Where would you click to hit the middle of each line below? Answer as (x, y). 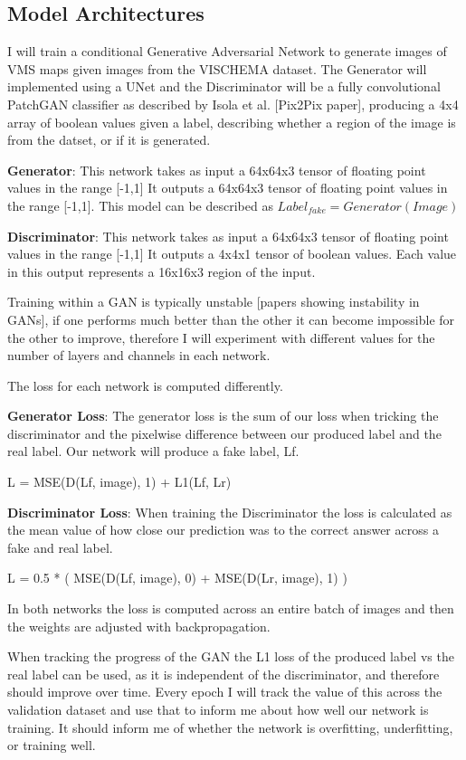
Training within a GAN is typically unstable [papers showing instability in (214, 302)
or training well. (52, 745)
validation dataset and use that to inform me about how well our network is (218, 710)
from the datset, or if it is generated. (109, 140)
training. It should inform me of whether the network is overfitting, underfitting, (230, 727)
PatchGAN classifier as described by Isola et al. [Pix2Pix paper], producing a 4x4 (233, 104)
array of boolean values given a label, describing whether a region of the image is (232, 122)
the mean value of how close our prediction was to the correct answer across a (223, 530)
